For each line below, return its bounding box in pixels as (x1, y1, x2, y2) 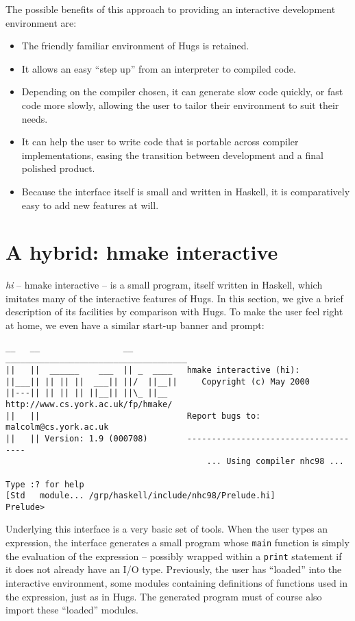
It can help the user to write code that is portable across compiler (21, 134, 299, 149)
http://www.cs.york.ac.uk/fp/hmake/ (5, 399, 173, 409)
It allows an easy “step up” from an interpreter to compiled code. (21, 61, 296, 75)
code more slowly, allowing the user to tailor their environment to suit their (21, 97, 339, 112)
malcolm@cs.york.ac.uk (5, 422, 109, 433)
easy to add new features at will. (21, 197, 159, 212)
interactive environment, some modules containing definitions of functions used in (5, 575, 348, 589)
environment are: (5, 15, 77, 29)
